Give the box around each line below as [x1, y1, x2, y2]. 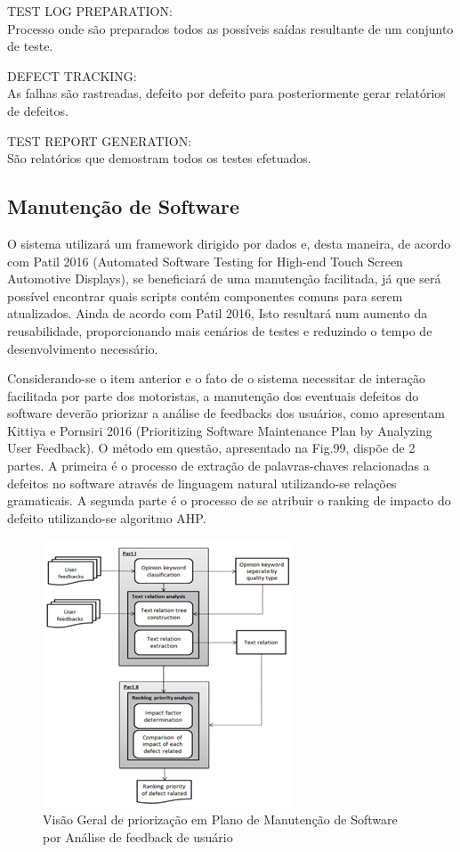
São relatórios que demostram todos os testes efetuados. [7, 149, 311, 168]
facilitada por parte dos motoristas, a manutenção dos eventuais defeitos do [7, 386, 419, 405]
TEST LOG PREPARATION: [7, 2, 173, 20]
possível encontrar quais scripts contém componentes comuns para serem [7, 286, 403, 305]
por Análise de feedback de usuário [43, 827, 233, 846]
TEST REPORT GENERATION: [7, 131, 192, 150]
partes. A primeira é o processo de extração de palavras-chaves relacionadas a [7, 456, 430, 475]
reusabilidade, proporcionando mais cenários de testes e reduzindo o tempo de [7, 321, 432, 340]
